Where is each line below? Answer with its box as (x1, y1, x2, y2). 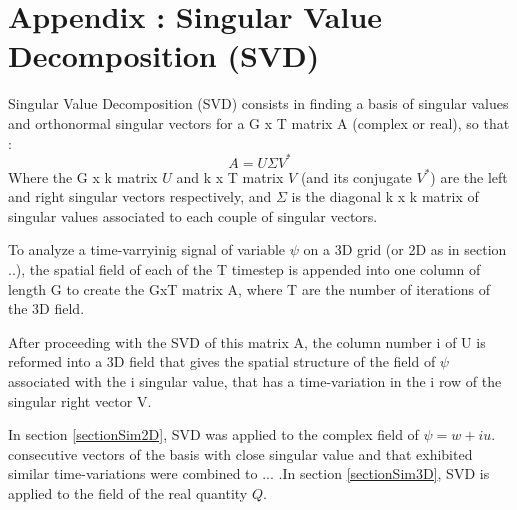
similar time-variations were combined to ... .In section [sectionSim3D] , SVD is (8, 463, 490, 484)
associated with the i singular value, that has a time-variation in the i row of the (8, 370, 502, 391)
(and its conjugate (300, 166, 412, 187)
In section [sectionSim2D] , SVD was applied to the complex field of (8, 424, 419, 445)
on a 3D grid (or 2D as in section (303, 239, 507, 260)
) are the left (430, 166, 508, 187)
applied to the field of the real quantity (8, 482, 248, 503)
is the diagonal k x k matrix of (291, 186, 479, 207)
